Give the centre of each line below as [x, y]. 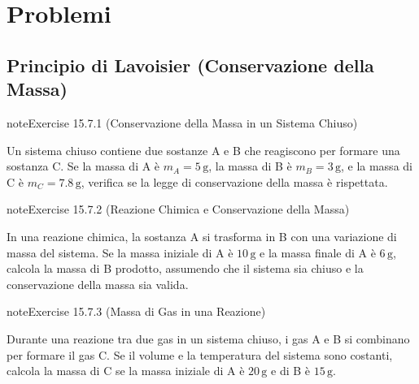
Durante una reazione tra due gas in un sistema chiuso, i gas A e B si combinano [208, 338]
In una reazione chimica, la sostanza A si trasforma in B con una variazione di [202, 236]
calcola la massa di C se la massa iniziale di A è [126, 371]
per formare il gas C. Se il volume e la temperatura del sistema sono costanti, [200, 354]
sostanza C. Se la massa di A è [83, 166]
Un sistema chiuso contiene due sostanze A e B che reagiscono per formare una [203, 150]
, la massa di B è [250, 166]
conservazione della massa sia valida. [98, 284]
